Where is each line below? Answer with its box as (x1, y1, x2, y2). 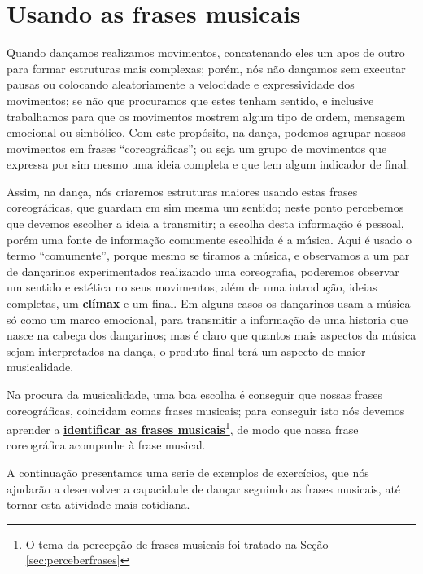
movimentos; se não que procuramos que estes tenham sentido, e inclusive (7, 91, 374, 108)
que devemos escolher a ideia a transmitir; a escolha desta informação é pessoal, (7, 215, 404, 232)
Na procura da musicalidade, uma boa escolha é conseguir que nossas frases (7, 386, 382, 402)
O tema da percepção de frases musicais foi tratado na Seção (25, 535, 329, 552)
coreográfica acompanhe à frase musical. (7, 436, 206, 454)
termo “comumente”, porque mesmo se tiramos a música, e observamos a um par (7, 247, 410, 264)
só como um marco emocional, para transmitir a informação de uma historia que (7, 310, 408, 327)
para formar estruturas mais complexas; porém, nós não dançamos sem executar (7, 59, 406, 77)
